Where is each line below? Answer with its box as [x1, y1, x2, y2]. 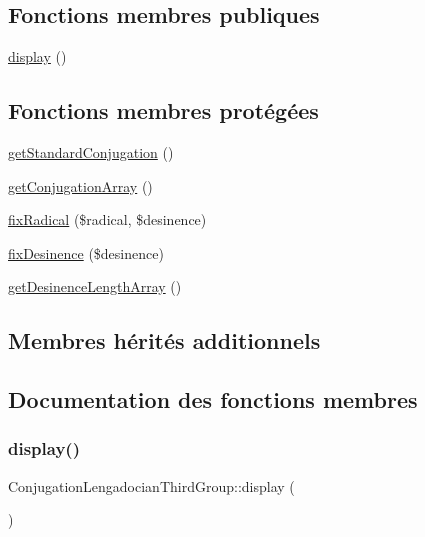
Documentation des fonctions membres [8, 384, 418, 415]
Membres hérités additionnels [8, 325, 321, 356]
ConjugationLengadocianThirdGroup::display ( [8, 475, 295, 496]
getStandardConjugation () [8, 142, 174, 162]
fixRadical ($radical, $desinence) [8, 209, 207, 230]
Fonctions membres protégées [8, 95, 319, 126]
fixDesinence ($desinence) [8, 242, 164, 263]
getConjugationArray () [8, 175, 153, 196]
